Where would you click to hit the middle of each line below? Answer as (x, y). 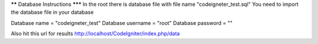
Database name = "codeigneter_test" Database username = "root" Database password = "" (122, 23)
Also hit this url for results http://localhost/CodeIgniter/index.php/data (95, 34)
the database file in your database (52, 12)
